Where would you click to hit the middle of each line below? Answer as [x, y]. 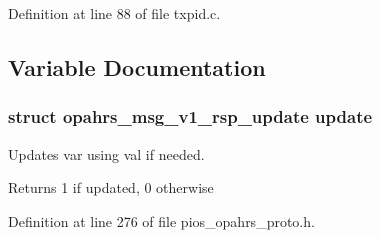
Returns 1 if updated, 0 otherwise [111, 187]
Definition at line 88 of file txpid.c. [114, 13]
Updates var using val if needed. [106, 153]
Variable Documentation [137, 66]
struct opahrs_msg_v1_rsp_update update [190, 116]
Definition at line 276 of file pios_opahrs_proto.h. [161, 220]
